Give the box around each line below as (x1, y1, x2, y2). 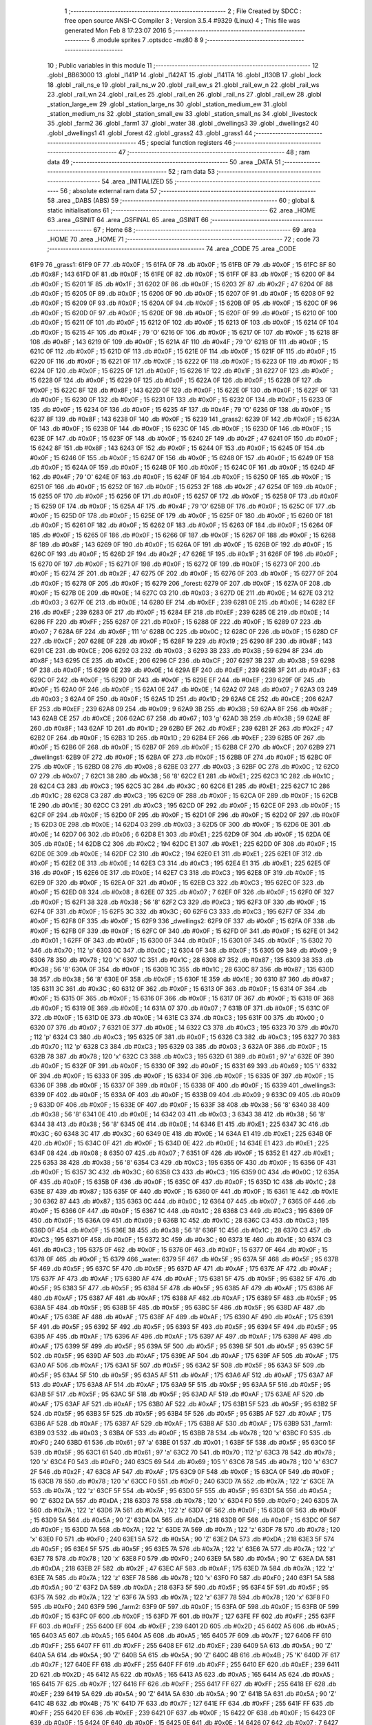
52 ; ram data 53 (167, 168, 215, 176)
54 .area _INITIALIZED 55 (101, 177, 174, 186)
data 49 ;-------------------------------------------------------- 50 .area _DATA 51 (47, 157, 281, 166)
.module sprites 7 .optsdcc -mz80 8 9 (96, 36, 204, 44)
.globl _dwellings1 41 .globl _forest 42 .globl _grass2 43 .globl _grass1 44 (47, 128, 253, 137)
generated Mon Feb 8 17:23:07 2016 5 (64, 26, 172, 34)
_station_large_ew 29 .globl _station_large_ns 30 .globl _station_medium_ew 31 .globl (47, 100, 287, 108)
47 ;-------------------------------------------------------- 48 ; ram (118, 148, 310, 157)
